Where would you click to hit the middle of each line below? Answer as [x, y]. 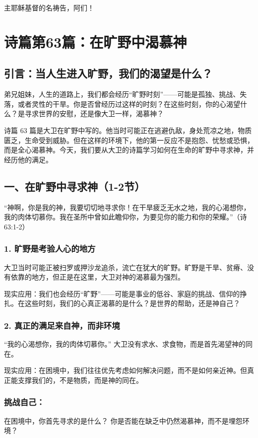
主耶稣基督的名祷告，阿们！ [49, 7]
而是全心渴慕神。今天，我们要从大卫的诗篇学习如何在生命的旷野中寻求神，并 [129, 150]
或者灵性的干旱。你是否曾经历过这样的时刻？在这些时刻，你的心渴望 [129, 104]
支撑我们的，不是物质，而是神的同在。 [80, 380]
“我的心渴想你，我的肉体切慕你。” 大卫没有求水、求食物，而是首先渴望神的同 [128, 344]
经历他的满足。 [28, 159]
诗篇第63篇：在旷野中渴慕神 [96, 41]
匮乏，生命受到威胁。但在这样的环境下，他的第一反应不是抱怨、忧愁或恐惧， [129, 140]
